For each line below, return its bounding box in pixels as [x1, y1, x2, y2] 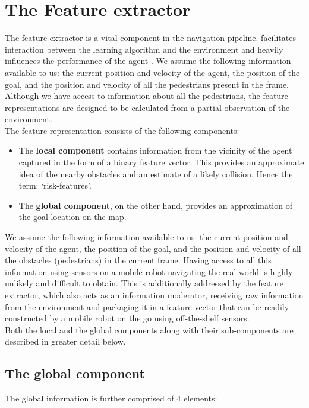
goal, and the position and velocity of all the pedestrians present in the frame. [5, 78, 289, 90]
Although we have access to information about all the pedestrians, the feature [5, 90, 288, 102]
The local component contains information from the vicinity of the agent [18, 144, 292, 157]
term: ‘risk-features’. [18, 179, 92, 192]
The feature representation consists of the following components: [5, 124, 239, 136]
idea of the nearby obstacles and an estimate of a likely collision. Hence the [18, 167, 293, 180]
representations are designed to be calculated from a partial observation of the [5, 101, 290, 113]
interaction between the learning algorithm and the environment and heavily [5, 43, 283, 55]
